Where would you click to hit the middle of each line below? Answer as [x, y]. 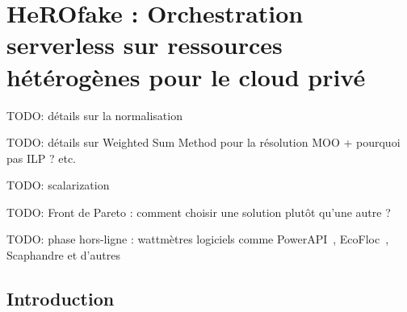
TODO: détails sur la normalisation [94, 115]
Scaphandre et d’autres [63, 255]
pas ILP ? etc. [42, 158]
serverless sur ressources [145, 45]
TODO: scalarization [58, 185]
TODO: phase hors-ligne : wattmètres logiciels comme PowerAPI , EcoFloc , [198, 239]
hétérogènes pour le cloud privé [186, 76]
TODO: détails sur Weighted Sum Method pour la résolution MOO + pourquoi [203, 142]
